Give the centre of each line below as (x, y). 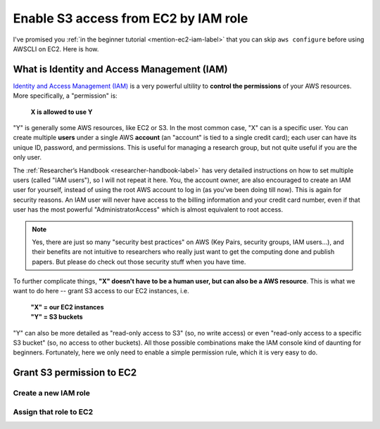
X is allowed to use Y (62, 112)
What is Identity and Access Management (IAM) (120, 69)
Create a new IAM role (52, 393)
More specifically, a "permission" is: (65, 96)
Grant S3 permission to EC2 (75, 373)
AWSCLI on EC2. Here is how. (56, 49)
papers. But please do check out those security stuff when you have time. (139, 262)
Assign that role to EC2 (53, 411)
